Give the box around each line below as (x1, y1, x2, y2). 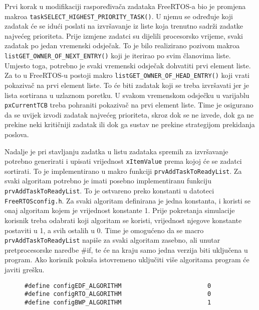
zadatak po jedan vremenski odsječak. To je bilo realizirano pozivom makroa (5, 40, 240, 51)
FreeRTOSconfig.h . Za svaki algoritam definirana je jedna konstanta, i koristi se (5, 195, 251, 205)
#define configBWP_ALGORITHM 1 (25, 298, 211, 306)
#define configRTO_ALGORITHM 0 (25, 290, 211, 298)
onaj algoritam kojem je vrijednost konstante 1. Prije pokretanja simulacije (5, 205, 235, 216)
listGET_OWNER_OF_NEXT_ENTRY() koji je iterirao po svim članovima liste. (5, 50, 231, 61)
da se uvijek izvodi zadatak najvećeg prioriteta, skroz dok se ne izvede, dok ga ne (5, 109, 254, 120)
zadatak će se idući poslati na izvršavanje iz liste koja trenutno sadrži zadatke (5, 21, 243, 31)
